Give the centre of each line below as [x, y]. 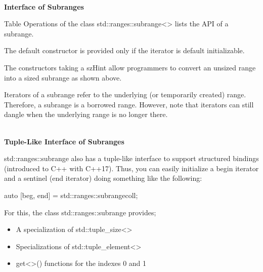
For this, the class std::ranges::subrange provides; [80, 212]
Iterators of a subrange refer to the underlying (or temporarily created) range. [125, 94]
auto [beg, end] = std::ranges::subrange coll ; [71, 195]
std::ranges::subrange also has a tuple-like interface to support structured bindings [131, 158]
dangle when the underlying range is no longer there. [86, 114]
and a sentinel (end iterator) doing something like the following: [103, 178]
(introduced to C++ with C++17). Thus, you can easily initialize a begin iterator [131, 168]
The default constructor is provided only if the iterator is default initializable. [124, 50]
